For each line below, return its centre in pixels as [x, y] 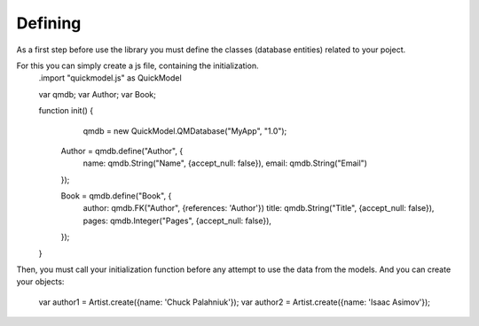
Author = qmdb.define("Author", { [122, 151]
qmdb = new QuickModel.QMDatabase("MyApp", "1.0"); [185, 131]
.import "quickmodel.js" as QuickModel [110, 78]
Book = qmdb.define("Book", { [116, 196]
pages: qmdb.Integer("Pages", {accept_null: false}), [177, 221]
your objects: [40, 282]
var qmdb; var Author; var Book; [98, 94]
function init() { [66, 111]
